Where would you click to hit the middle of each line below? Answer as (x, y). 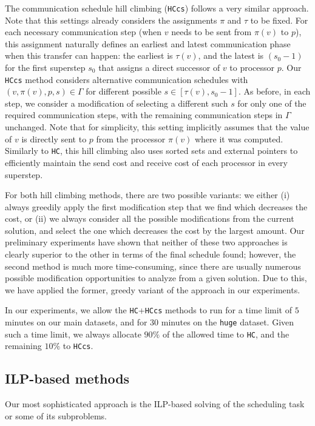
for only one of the (272, 103)
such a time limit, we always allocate (73, 334)
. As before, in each (274, 91)
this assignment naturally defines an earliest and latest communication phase (148, 43)
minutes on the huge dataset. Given (228, 322)
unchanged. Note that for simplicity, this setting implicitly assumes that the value (157, 127)
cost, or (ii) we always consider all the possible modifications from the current (150, 218)
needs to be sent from (212, 32)
